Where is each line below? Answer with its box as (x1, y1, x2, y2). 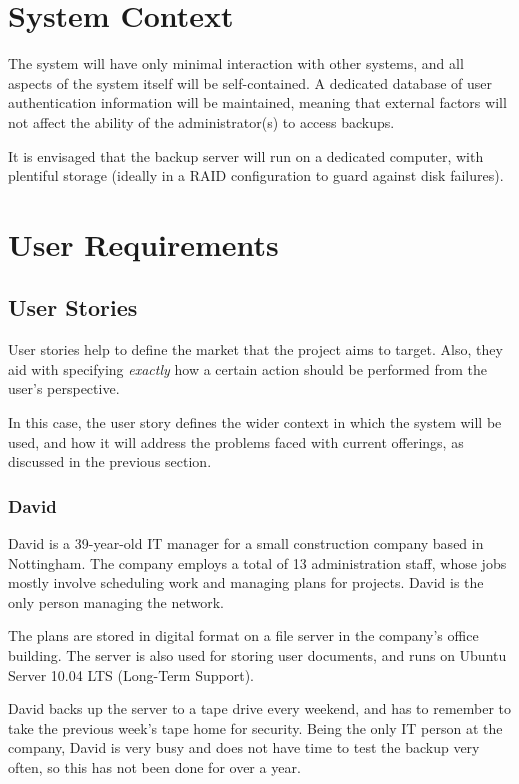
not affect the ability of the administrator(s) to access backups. (8, 111, 395, 132)
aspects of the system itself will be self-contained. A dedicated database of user (8, 72, 492, 93)
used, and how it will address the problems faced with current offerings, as (8, 431, 464, 452)
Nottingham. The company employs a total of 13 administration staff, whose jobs (8, 552, 507, 573)
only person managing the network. (8, 591, 225, 612)
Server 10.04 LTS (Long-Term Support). (8, 664, 254, 685)
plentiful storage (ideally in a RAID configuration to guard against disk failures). (8, 165, 504, 186)
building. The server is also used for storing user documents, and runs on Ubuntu (8, 645, 507, 666)
